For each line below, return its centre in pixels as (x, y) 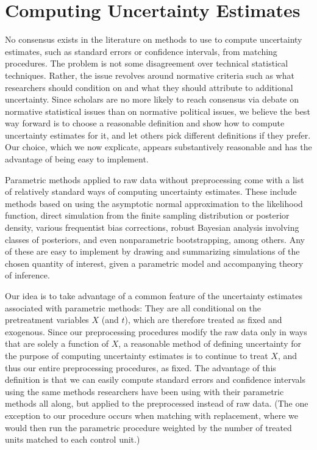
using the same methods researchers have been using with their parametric (144, 391)
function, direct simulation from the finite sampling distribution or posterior (147, 215)
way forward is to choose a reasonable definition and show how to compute (145, 123)
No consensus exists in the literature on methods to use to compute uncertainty (154, 39)
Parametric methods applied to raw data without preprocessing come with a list (155, 179)
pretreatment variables (47, 320)
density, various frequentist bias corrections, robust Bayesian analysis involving (152, 227)
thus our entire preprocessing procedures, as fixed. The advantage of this (141, 367)
